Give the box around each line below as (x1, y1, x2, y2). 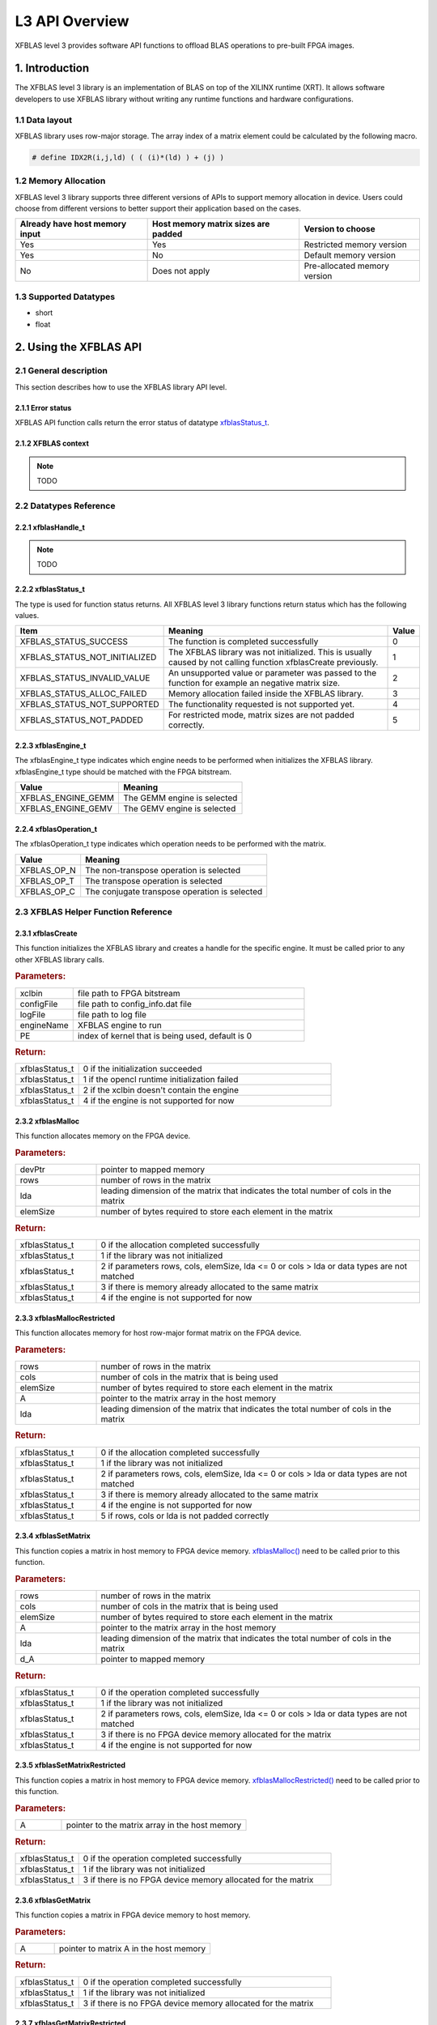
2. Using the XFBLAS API (15, 340, 142, 354)
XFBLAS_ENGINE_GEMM (19, 792, 115, 804)
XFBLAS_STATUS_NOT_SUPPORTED (19, 699, 159, 710)
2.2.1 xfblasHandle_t (15, 522, 85, 532)
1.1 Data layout (15, 114, 73, 126)
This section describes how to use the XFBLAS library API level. (15, 382, 227, 392)
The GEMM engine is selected (122, 792, 238, 804)
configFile (19, 998, 58, 1009)
